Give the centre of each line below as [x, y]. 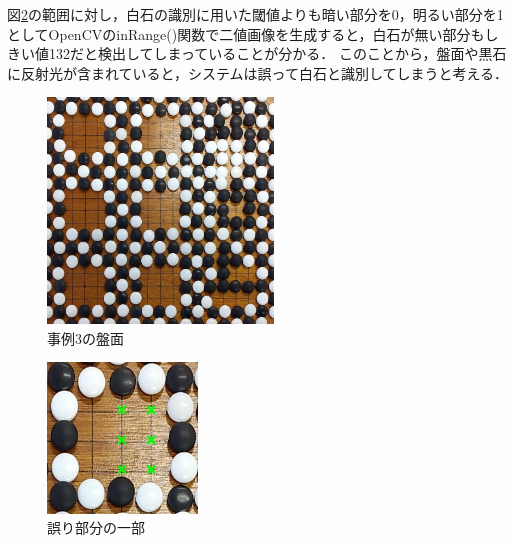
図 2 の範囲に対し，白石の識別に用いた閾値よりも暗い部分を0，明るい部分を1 [255, 14]
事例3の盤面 [85, 337]
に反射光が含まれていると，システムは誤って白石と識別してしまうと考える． [258, 72]
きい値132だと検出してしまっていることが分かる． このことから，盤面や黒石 [257, 53]
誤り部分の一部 [96, 527]
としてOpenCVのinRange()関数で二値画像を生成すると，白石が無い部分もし [253, 33]
